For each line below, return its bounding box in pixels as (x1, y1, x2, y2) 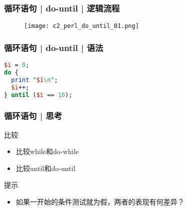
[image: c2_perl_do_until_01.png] (24, 22, 139, 30)
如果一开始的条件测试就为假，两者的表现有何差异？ (16, 196, 184, 207)
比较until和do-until (16, 162, 76, 173)
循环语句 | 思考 (4, 109, 62, 122)
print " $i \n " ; (11, 76, 58, 83)
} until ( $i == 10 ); (4, 91, 73, 98)
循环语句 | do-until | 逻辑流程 (4, 1, 120, 14)
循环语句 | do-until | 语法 (4, 41, 103, 53)
